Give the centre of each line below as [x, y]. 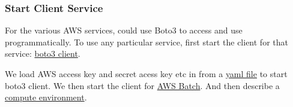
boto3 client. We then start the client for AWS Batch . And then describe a [142, 85]
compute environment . [46, 97]
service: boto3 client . [43, 53]
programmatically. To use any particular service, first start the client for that [146, 42]
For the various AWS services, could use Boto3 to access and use [124, 30]
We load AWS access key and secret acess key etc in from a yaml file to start [146, 74]
